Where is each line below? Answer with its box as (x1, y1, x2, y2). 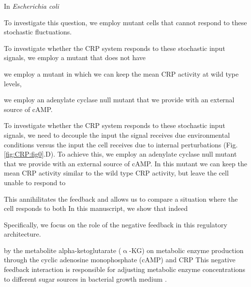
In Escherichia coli (4, 1, 59, 11)
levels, (4, 78, 22, 88)
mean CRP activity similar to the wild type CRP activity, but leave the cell (4, 168, 229, 178)
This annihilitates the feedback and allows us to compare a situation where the (4, 193, 238, 204)
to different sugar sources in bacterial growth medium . (4, 273, 167, 284)
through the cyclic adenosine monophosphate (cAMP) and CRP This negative (4, 255, 236, 265)
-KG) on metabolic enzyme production (129, 245, 244, 255)
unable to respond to (4, 177, 66, 187)
